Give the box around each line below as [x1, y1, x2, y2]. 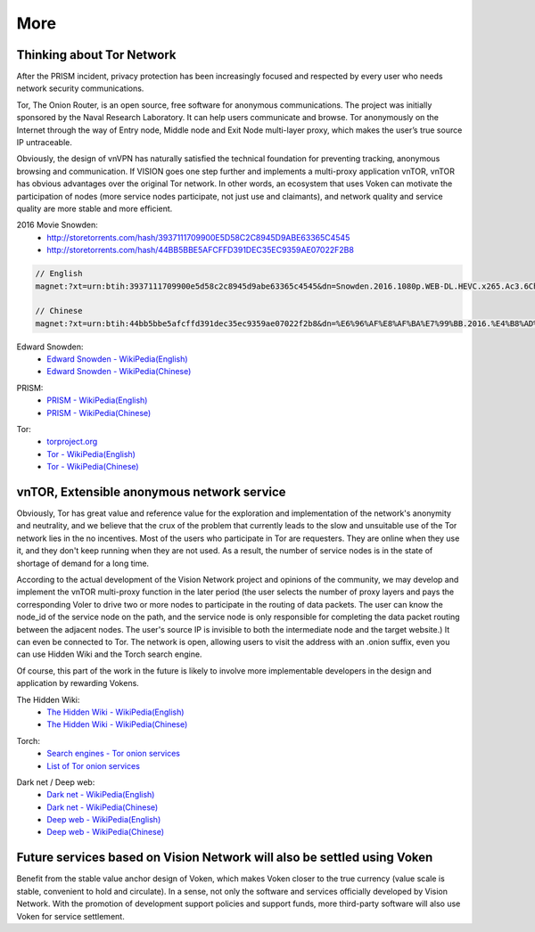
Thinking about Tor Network [16, 47, 177, 62]
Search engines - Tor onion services [46, 748, 180, 759]
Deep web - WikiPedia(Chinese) [46, 827, 165, 838]
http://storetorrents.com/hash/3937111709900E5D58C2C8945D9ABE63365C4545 [46, 232, 350, 242]
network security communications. [16, 83, 144, 94]
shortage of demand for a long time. [16, 558, 150, 568]
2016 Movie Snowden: [16, 219, 98, 231]
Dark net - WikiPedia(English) [46, 789, 155, 800]
